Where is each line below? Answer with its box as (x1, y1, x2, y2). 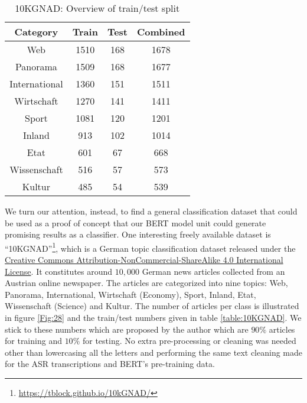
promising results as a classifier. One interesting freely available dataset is (5, 228, 271, 240)
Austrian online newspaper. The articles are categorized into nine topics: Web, (5, 277, 288, 289)
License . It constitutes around (5, 265, 113, 277)
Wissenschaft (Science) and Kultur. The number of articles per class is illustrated (5, 300, 299, 312)
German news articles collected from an (142, 265, 285, 277)
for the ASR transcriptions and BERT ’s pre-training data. (5, 357, 215, 370)
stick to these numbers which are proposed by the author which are (5, 323, 249, 335)
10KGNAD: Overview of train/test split (15, 1, 180, 15)
